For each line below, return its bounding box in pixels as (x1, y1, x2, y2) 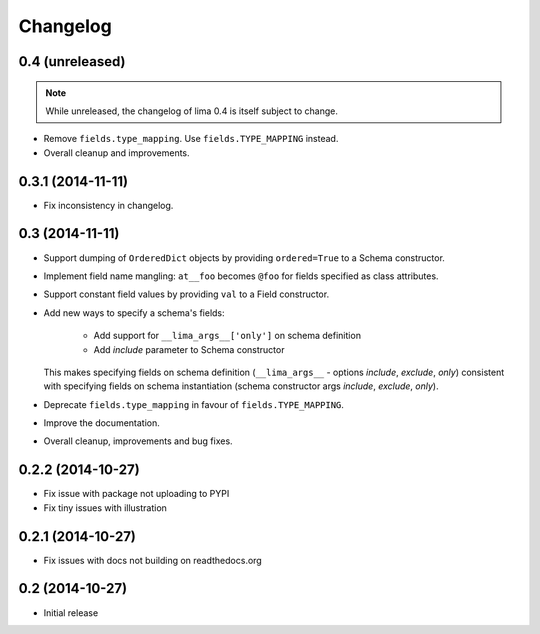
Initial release (43, 606, 99, 619)
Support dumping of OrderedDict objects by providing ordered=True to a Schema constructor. (43, 251, 445, 264)
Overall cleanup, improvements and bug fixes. (43, 435, 234, 447)
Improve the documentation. (43, 417, 160, 429)
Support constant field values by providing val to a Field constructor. (43, 288, 330, 300)
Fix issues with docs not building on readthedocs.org (43, 554, 262, 566)
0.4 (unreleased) (18, 53, 126, 70)
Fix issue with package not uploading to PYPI (43, 488, 230, 500)
